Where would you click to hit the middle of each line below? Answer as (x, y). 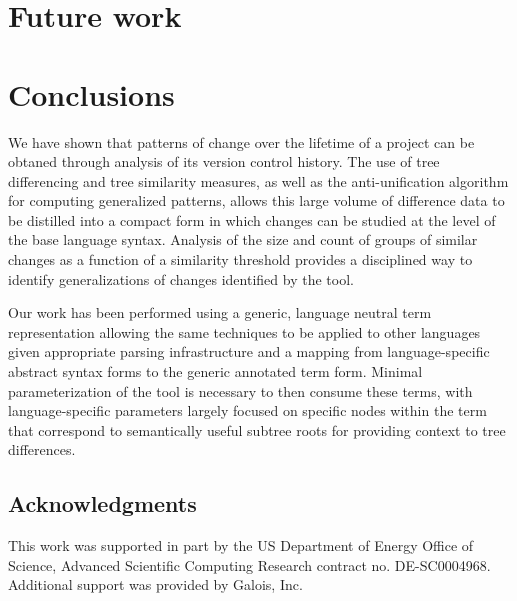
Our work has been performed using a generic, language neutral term (220, 312)
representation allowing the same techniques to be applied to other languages (244, 331)
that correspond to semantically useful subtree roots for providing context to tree (257, 429)
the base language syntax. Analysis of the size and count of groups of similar (243, 239)
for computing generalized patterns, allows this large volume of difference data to (256, 200)
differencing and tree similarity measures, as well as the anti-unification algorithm (258, 180)
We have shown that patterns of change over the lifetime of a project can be (241, 141)
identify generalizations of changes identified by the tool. (181, 278)
